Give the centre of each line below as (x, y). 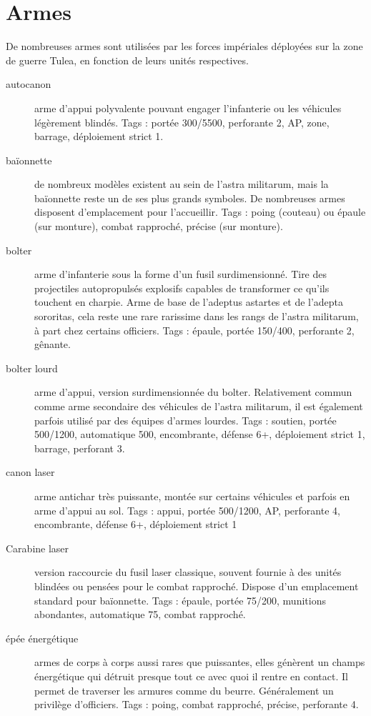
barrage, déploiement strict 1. (99, 136)
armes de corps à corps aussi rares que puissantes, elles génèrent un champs (200, 662)
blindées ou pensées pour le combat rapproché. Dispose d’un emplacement (197, 586)
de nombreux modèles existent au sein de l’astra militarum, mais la (182, 184)
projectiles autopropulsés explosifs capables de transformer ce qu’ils (182, 288)
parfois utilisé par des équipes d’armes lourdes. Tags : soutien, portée (185, 420)
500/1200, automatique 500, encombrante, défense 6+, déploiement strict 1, (200, 434)
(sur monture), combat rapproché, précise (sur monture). (159, 226)
